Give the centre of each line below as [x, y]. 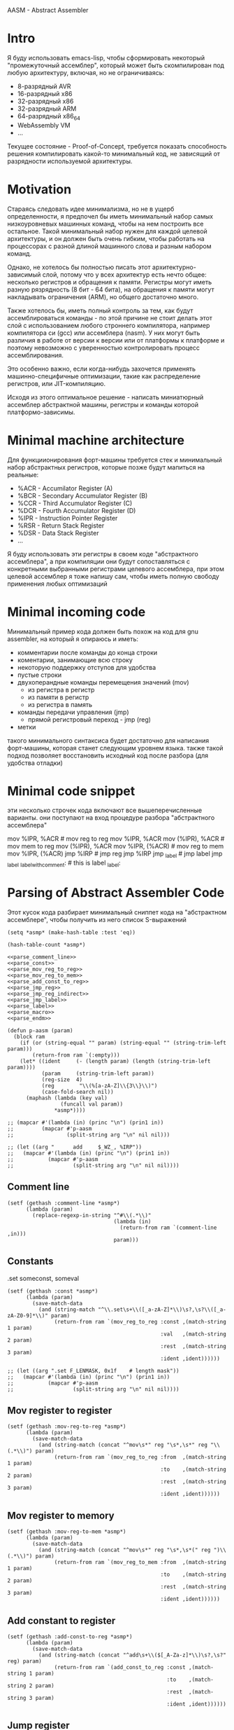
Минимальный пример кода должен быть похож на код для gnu [103, 631]
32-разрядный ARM [47, 109]
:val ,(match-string [193, 1334]
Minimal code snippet [71, 791]
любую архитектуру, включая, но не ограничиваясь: [86, 72]
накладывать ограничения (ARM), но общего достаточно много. [103, 296]
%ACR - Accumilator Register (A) [65, 488]
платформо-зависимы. [41, 412]
